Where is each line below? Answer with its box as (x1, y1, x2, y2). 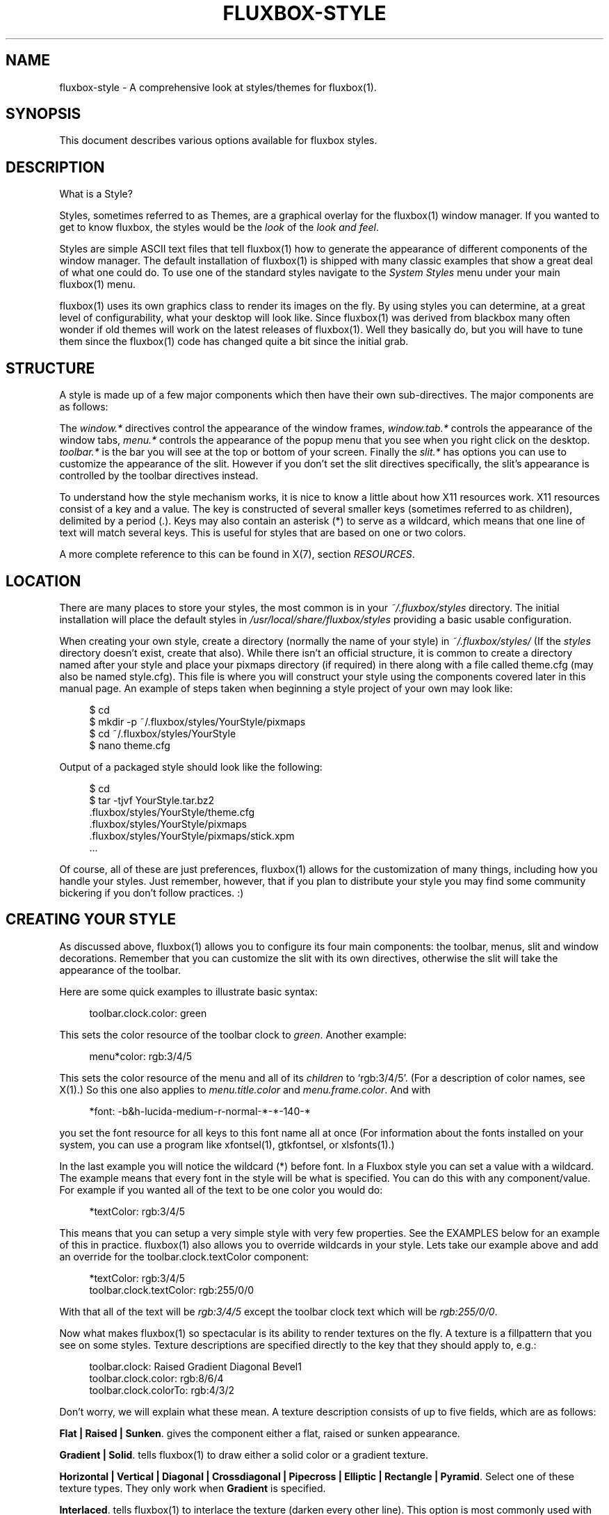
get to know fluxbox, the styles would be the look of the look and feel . (59, 221, 379, 234)
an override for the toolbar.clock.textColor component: (59, 1250, 309, 1262)
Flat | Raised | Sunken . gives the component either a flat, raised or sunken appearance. (59, 1427, 460, 1439)
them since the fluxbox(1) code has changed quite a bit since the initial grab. (59, 335, 409, 348)
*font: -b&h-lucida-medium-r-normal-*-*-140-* (89, 1105, 311, 1117)
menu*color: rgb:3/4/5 (89, 1050, 193, 1062)
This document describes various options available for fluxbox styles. (59, 134, 377, 147)
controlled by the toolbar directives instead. (59, 470, 259, 482)
